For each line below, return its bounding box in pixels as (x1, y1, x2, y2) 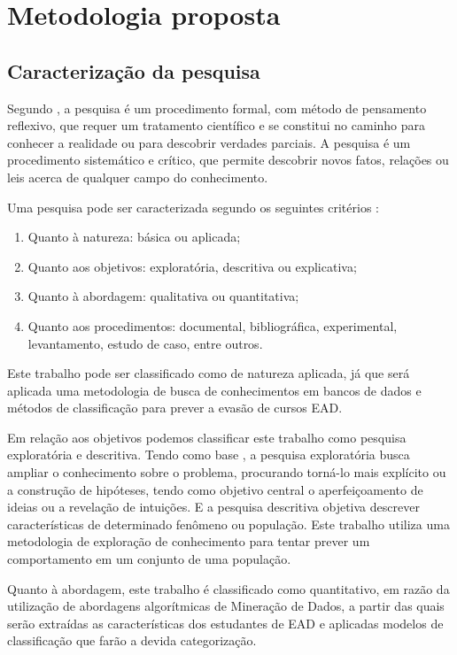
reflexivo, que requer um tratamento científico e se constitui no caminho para (7, 116, 426, 135)
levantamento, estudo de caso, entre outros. (27, 334, 263, 352)
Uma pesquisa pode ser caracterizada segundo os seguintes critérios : (7, 197, 379, 216)
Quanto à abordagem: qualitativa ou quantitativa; (27, 287, 299, 305)
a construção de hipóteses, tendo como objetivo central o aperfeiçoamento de (7, 480, 423, 498)
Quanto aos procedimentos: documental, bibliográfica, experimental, (27, 316, 398, 335)
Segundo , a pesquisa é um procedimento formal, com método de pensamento (7, 98, 427, 117)
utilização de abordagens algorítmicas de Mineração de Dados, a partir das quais (7, 597, 445, 615)
